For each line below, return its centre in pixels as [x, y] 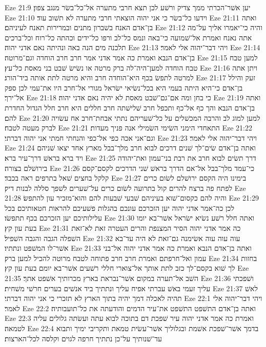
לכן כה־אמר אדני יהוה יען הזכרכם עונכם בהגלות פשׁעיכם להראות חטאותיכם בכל [120, 208]
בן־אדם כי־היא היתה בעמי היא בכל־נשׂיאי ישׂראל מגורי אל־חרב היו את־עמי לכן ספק [124, 87]
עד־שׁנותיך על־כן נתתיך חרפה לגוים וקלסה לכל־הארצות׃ [83, 338]
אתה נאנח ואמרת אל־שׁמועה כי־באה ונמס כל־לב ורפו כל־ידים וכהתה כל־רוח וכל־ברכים [128, 37]
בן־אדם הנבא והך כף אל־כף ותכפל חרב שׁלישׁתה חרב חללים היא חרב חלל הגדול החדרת [130, 107]
